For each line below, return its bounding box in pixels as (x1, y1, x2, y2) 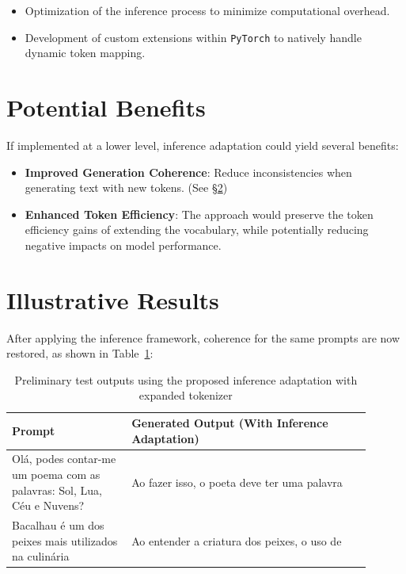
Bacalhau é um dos (12, 517, 104, 534)
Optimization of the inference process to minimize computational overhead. (25, 2, 390, 18)
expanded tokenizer (138, 387, 233, 404)
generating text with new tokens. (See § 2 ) (25, 179, 228, 196)
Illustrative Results (6, 283, 219, 316)
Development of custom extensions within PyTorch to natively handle (25, 29, 362, 45)
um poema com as (12, 466, 101, 483)
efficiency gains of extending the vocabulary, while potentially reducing (25, 221, 369, 238)
